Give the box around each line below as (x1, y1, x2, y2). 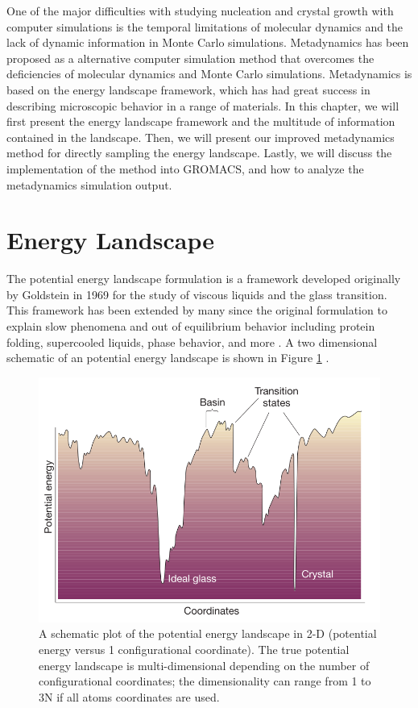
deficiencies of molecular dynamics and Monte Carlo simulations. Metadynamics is (6, 65, 412, 82)
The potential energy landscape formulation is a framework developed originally (6, 270, 401, 287)
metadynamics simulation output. (6, 176, 172, 193)
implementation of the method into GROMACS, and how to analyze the (6, 160, 364, 177)
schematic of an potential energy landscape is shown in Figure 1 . (6, 349, 329, 366)
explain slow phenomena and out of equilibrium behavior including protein (6, 318, 375, 335)
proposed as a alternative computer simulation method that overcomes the (6, 49, 375, 66)
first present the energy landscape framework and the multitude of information (6, 113, 395, 130)
